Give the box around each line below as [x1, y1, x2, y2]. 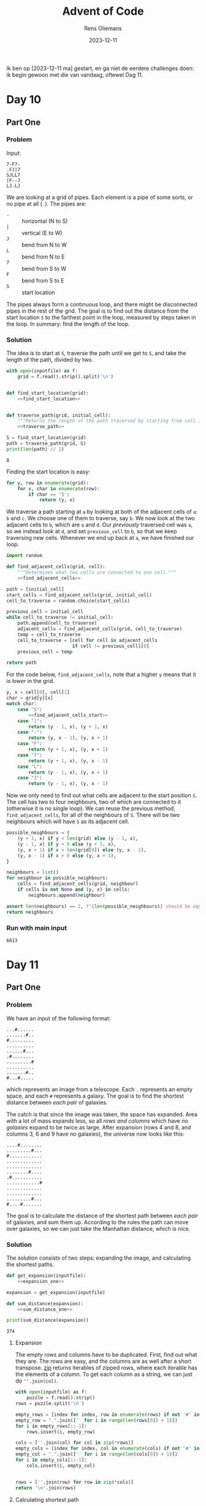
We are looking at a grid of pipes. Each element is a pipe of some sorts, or [6, 193, 193, 201]
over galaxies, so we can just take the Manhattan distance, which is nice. [6, 1225, 191, 1232]
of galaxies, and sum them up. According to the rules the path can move [6, 1218, 189, 1226]
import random [6, 553, 43, 559]
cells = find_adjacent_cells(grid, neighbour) [17, 881, 139, 887]
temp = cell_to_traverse [17, 631, 81, 638]
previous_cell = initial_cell [6, 609, 84, 615]
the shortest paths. [6, 1261, 54, 1268]
